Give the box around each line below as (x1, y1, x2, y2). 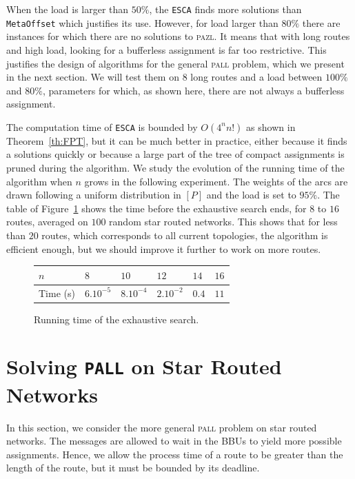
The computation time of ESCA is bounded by (6, 119, 198, 134)
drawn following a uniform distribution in (6, 187, 181, 202)
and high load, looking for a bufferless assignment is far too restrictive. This (6, 42, 327, 57)
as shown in (246, 119, 296, 134)
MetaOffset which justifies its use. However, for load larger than (6, 15, 278, 30)
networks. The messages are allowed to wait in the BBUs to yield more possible (6, 434, 342, 448)
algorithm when (6, 174, 72, 188)
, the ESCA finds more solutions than (149, 2, 302, 16)
